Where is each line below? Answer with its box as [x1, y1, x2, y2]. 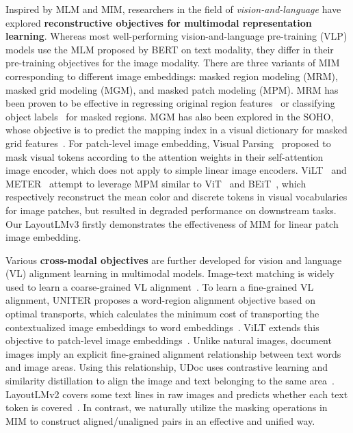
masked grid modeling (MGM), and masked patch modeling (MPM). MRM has [5, 82, 339, 96]
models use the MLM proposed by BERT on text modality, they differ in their [5, 42, 334, 56]
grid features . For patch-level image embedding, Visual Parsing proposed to [5, 135, 331, 150]
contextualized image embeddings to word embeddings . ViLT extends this [5, 319, 319, 334]
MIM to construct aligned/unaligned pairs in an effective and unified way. [5, 413, 315, 428]
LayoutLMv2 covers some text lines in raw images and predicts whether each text [5, 386, 348, 401]
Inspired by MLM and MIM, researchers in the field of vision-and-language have [5, 2, 341, 16]
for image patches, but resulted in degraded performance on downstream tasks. [5, 202, 337, 217]
